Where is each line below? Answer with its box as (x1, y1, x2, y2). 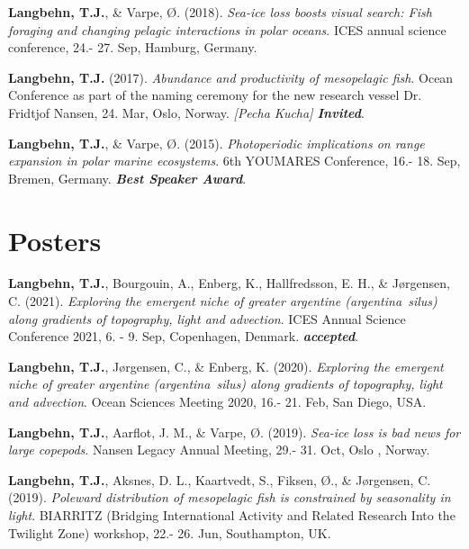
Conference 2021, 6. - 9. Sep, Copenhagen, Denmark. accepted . (8, 327, 359, 346)
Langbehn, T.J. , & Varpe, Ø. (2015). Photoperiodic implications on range (8, 133, 425, 152)
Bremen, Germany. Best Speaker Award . (8, 168, 247, 187)
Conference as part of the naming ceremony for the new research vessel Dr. (8, 85, 422, 104)
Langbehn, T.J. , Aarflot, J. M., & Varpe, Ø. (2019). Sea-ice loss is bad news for (8, 422, 461, 441)
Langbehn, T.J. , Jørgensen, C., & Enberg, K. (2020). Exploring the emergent (8, 356, 444, 375)
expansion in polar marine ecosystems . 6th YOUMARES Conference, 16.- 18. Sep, (8, 151, 461, 170)
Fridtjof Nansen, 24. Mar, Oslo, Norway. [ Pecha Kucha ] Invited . (8, 103, 365, 121)
